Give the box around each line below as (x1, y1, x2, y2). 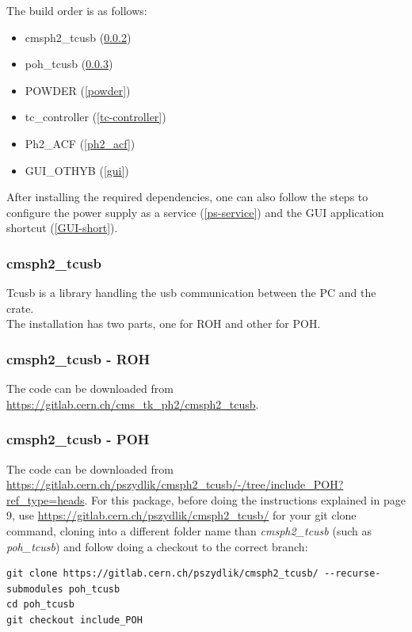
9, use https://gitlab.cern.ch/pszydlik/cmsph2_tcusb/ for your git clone (6, 507, 357, 523)
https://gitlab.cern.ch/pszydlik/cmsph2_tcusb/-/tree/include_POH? (6, 476, 344, 493)
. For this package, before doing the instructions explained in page (84, 491, 406, 508)
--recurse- (323, 568, 381, 580)
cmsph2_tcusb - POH (6, 429, 150, 449)
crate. (6, 299, 34, 316)
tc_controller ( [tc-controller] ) (25, 109, 166, 125)
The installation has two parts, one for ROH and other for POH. (6, 315, 321, 332)
